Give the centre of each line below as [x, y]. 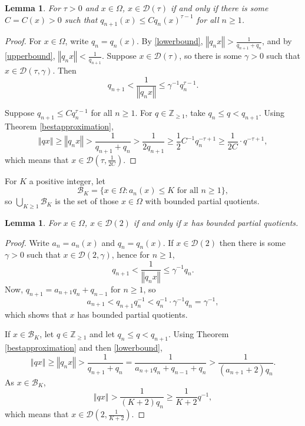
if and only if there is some [219, 8]
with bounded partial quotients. [202, 201]
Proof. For [23, 41]
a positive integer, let [67, 180]
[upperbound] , [30, 56]
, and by [277, 41]
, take [195, 113]
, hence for [130, 254]
